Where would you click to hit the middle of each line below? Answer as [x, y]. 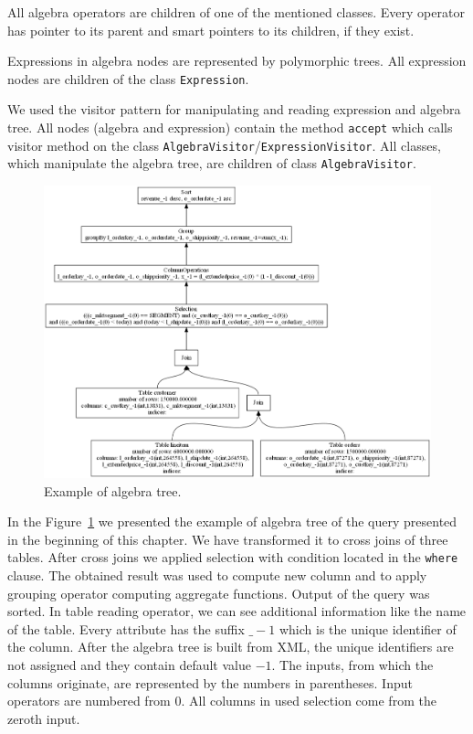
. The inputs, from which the [352, 664]
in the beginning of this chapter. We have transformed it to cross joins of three [228, 539]
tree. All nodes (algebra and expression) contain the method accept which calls [230, 128]
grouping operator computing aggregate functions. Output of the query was [219, 593]
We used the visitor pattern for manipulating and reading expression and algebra [234, 109]
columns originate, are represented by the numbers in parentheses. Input [210, 682]
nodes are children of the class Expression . [128, 78]
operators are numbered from [89, 701]
